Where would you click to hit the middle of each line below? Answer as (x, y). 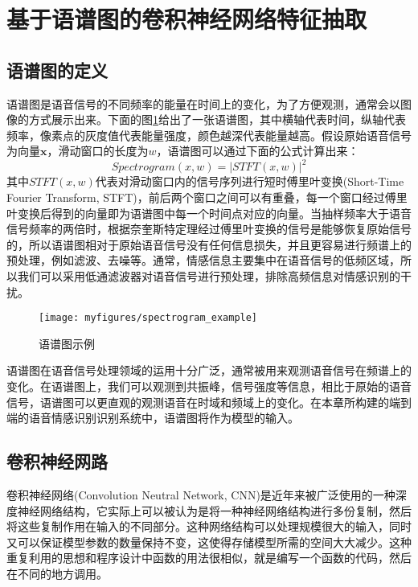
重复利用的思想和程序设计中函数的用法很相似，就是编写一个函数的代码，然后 (209, 558)
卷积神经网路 (57, 461)
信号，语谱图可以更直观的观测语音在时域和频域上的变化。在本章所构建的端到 (209, 402)
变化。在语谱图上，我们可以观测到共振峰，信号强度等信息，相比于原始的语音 (209, 386)
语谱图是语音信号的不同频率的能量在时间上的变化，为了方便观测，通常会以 (203, 103)
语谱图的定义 (57, 70)
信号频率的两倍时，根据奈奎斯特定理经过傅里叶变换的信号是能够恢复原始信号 (209, 229)
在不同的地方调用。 (57, 573)
